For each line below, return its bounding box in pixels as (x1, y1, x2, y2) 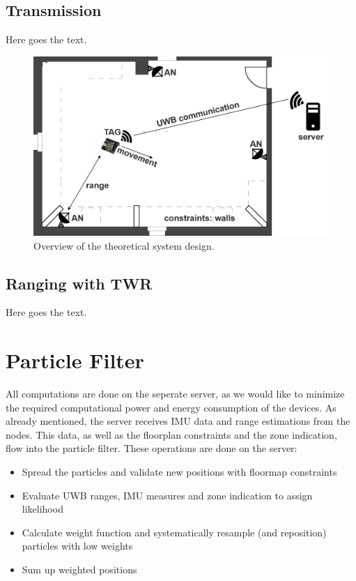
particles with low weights (22, 538, 133, 553)
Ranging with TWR (6, 272, 153, 294)
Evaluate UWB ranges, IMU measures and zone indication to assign (22, 488, 313, 502)
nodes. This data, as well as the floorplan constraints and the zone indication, (6, 427, 337, 442)
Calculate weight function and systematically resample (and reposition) (22, 525, 327, 539)
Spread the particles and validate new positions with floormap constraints (22, 465, 337, 478)
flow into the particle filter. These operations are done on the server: (6, 441, 297, 455)
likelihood (22, 501, 63, 516)
